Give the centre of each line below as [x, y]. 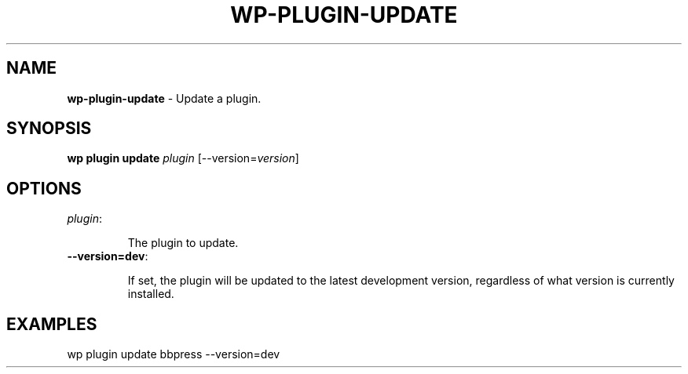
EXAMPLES [52, 324]
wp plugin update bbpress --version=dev [174, 354]
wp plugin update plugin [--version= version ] [183, 158]
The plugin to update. [183, 243]
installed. [151, 294]
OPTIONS [44, 188]
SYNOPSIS [49, 129]
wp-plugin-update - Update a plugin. [164, 98]
